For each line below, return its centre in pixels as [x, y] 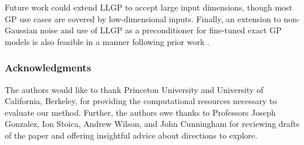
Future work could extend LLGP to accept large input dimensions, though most [149, 7]
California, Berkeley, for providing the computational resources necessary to [141, 101]
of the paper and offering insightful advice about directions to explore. [131, 135]
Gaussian [21, 30]
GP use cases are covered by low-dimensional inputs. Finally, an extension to [143, 18]
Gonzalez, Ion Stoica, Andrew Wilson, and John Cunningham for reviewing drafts [152, 124]
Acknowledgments [48, 68]
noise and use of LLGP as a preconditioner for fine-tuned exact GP [161, 30]
